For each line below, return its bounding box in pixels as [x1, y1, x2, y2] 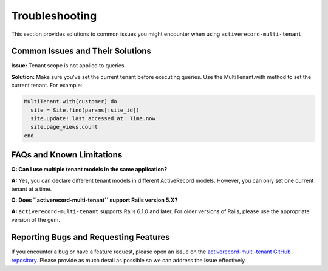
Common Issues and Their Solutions [11, 46, 152, 57]
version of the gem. [11, 216, 60, 224]
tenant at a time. [11, 185, 52, 193]
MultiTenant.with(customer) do [24, 98, 118, 105]
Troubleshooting [11, 9, 97, 22]
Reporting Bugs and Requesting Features [11, 232, 170, 242]
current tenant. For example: [11, 82, 83, 89]
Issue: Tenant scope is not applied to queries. [11, 62, 126, 69]
